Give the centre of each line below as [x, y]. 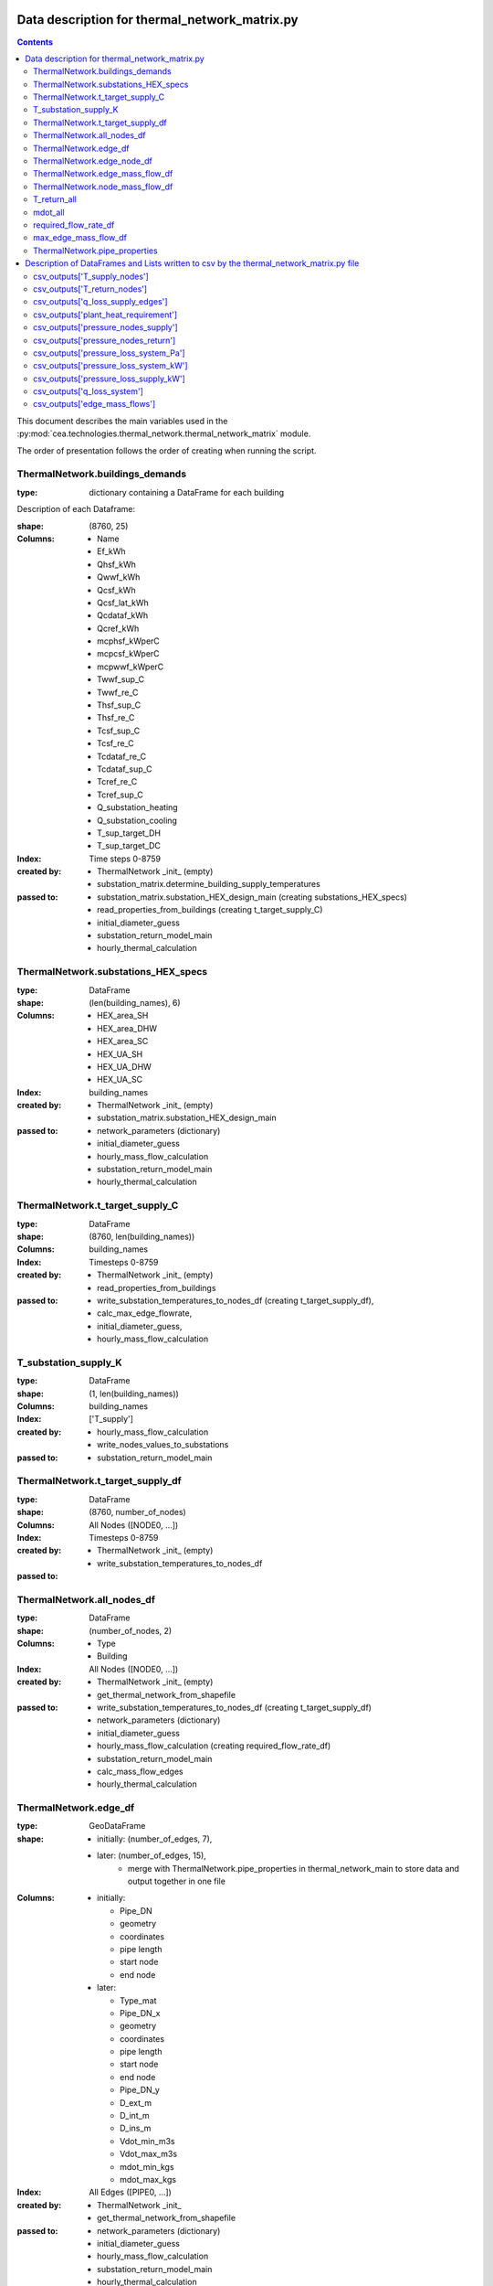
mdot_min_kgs [147, 2166]
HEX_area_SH [123, 1016]
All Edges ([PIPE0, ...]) [131, 2192]
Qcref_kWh [118, 628]
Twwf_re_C [118, 692]
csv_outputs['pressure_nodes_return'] [105, 340]
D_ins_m [136, 2128]
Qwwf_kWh [119, 577]
